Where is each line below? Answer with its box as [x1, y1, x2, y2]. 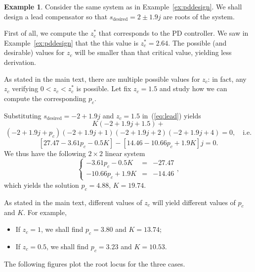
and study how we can [159, 83, 227, 94]
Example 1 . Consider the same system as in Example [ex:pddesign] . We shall [4, 1, 242, 11]
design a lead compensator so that [4, 11, 108, 21]
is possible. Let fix [76, 83, 131, 94]
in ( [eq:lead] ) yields [142, 110, 201, 120]
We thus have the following [4, 148, 86, 159]
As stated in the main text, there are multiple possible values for [4, 73, 200, 84]
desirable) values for [4, 47, 65, 57]
